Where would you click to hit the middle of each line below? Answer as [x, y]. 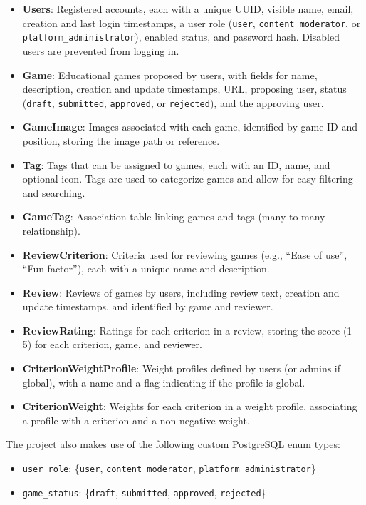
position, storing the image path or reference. [121, 140]
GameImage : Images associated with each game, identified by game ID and [190, 127]
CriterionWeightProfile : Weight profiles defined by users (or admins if [182, 368]
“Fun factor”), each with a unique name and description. [146, 269]
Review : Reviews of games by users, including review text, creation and [181, 292]
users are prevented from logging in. [101, 50]
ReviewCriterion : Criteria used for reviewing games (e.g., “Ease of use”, [185, 254]
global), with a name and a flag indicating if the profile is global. [164, 382]
